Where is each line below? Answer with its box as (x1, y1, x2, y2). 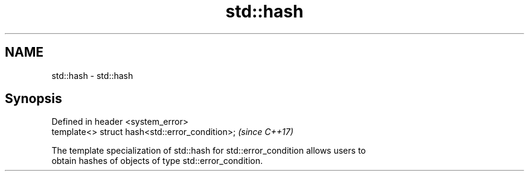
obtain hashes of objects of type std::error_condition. (51, 156, 263, 166)
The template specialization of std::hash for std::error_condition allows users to (51, 145, 366, 156)
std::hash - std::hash (51, 70, 133, 81)
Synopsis (5, 91, 62, 107)
